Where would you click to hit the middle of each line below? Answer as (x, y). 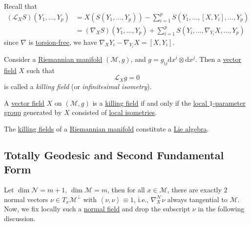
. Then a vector (218, 59)
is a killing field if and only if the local (150, 103)
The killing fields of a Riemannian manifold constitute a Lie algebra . (106, 128)
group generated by (33, 112)
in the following (221, 209)
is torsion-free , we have (63, 42)
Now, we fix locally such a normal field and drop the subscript (97, 209)
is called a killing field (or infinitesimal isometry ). (78, 86)
